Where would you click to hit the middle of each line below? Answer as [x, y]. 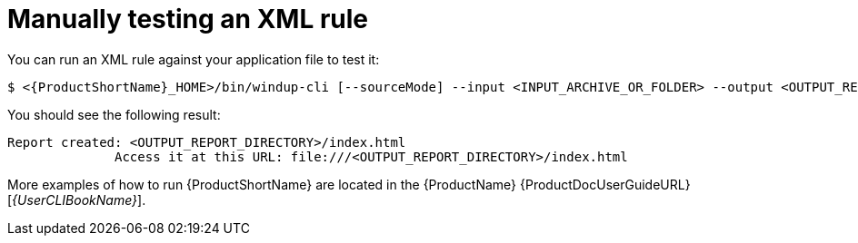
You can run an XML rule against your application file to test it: [194, 59]
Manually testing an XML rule [188, 19]
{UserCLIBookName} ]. [79, 199]
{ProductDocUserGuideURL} [605, 184]
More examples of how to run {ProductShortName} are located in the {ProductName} [262, 184]
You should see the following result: [114, 114]
